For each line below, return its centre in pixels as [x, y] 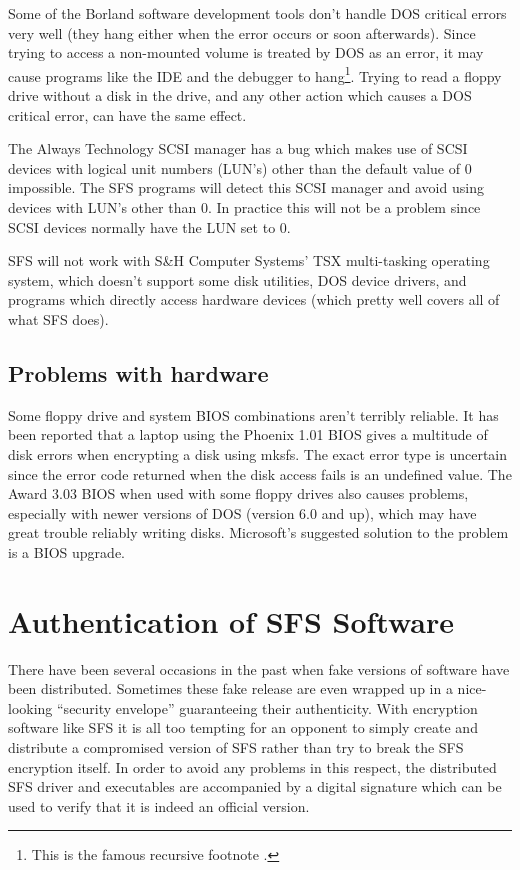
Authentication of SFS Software [231, 620]
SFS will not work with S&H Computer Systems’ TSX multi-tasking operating [249, 260]
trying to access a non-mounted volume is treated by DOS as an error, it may [246, 52]
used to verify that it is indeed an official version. [159, 805]
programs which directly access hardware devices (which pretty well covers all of [254, 299]
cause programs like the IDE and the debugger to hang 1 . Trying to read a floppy [255, 74]
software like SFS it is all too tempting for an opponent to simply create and [243, 727]
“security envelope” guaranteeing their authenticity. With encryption [267, 707]
